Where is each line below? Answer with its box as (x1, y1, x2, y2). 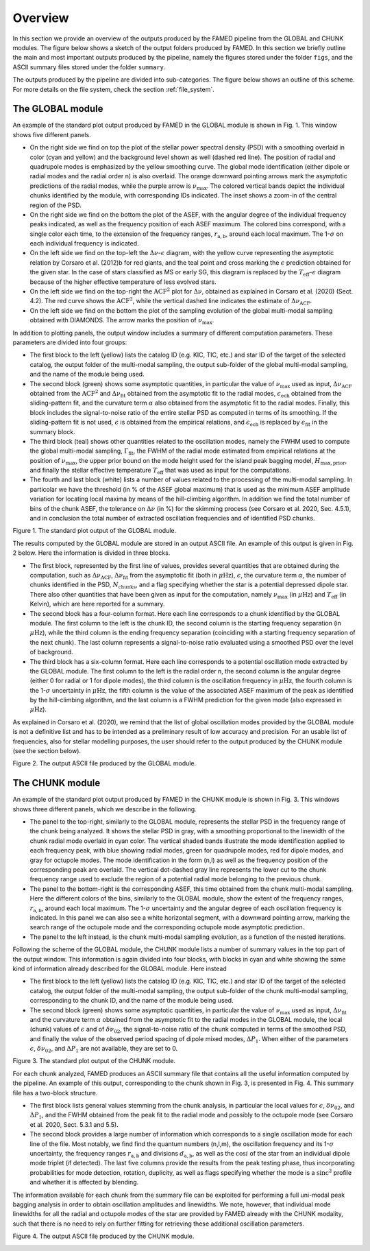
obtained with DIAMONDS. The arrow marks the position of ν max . (29, 316, 214, 326)
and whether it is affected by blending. (29, 1178, 139, 1187)
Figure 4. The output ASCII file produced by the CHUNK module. (12, 1232, 195, 1241)
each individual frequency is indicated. (29, 239, 140, 248)
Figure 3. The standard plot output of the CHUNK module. (12, 1057, 176, 1065)
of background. (29, 648, 73, 656)
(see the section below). (12, 747, 82, 755)
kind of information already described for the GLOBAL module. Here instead (12, 964, 227, 973)
